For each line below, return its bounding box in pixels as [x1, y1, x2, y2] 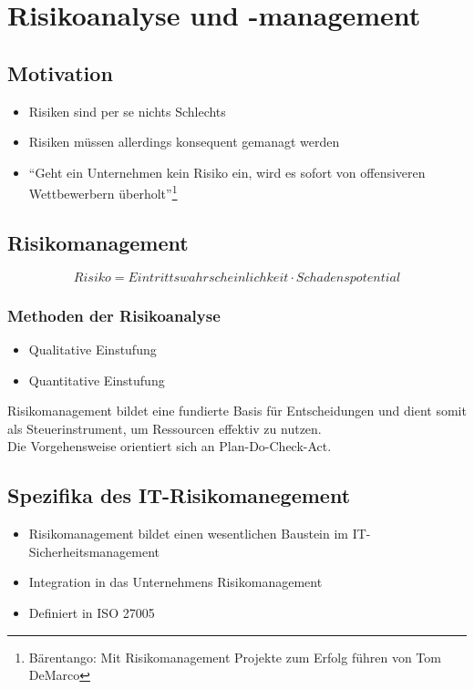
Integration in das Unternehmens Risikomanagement [28, 572, 323, 591]
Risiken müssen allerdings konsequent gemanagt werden [28, 132, 340, 151]
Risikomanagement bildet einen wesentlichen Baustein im [28, 524, 348, 543]
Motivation [7, 58, 113, 87]
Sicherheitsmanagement [28, 541, 160, 560]
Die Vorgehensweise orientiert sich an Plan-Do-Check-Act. [7, 437, 332, 456]
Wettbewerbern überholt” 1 [28, 181, 178, 203]
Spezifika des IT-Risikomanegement [7, 481, 351, 509]
